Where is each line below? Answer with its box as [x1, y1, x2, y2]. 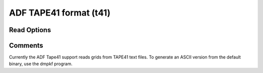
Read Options [9, 26, 51, 34]
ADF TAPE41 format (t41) [9, 7, 111, 18]
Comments [9, 41, 43, 50]
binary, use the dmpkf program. [9, 61, 73, 67]
